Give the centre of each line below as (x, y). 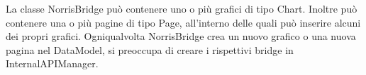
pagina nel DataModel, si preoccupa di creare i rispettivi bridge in (150, 49)
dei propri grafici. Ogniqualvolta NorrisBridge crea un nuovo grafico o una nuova (181, 36)
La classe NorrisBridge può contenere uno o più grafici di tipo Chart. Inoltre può (182, 8)
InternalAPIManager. (52, 63)
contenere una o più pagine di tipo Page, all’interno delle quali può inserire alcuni (183, 22)
